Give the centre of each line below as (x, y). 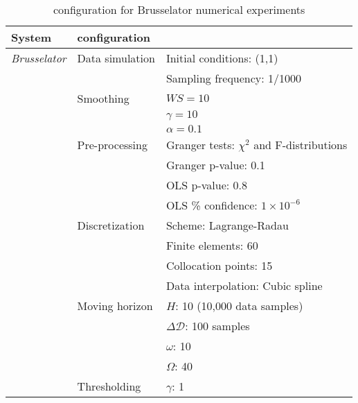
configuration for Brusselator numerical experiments (179, 9)
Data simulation (116, 58)
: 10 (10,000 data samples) (239, 306)
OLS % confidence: (212, 205)
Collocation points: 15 (219, 265)
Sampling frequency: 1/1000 (234, 78)
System (32, 37)
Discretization (111, 225)
